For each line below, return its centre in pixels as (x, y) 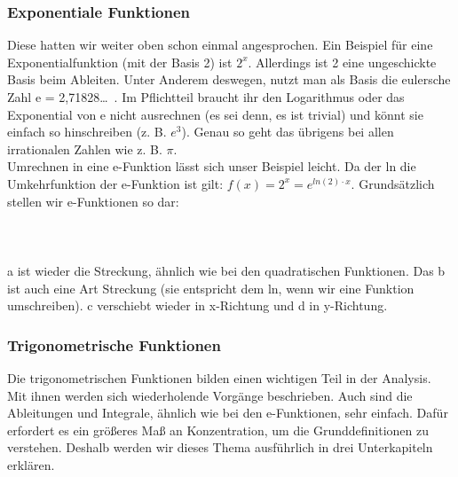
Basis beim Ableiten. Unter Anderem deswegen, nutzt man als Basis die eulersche (229, 79)
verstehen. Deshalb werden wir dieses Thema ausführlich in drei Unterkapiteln (220, 447)
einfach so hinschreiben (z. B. (87, 132)
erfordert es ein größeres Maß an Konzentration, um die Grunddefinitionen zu (218, 430)
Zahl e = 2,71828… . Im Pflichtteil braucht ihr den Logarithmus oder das (206, 97)
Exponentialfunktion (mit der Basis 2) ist (120, 62)
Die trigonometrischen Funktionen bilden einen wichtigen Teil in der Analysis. (219, 377)
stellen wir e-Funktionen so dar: (93, 201)
